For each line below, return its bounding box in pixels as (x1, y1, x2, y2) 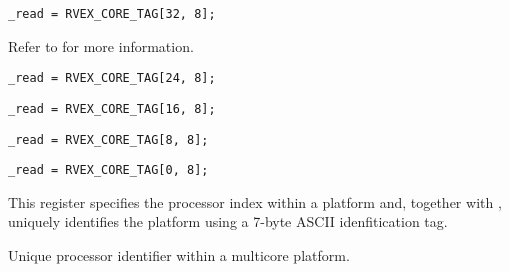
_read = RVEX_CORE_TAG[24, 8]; (8, 71, 216, 86)
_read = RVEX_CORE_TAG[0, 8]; (8, 163, 209, 178)
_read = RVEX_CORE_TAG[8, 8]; (8, 132, 209, 147)
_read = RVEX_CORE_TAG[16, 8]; (8, 101, 216, 116)
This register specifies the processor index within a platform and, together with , (8, 191, 502, 212)
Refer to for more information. (8, 35, 194, 56)
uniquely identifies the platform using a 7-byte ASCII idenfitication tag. (8, 211, 448, 232)
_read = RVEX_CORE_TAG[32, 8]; (8, 7, 216, 21)
